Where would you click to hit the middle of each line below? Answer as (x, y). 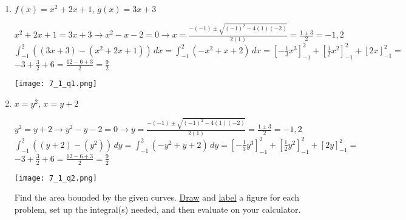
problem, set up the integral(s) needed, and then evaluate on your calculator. (157, 209)
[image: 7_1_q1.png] (56, 84)
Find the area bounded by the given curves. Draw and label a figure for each (157, 197)
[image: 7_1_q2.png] (56, 178)
